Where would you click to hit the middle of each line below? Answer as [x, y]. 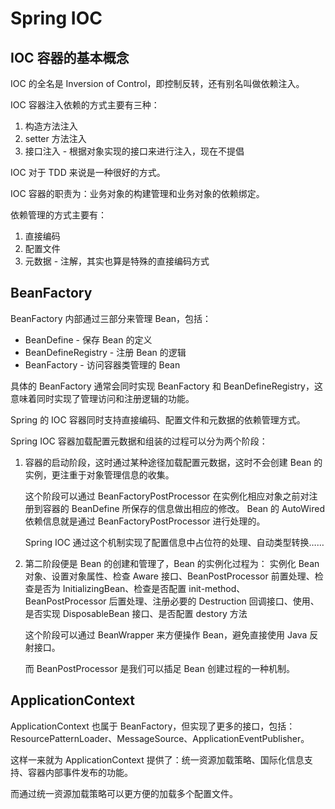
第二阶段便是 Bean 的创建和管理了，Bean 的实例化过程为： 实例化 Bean [172, 563]
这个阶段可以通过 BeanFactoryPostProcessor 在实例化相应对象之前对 [167, 496]
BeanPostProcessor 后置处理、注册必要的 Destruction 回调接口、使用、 [172, 601]
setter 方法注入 [55, 138]
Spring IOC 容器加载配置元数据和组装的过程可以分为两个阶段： [139, 441]
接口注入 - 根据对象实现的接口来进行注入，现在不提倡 [134, 151]
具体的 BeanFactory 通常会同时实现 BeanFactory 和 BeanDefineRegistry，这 [166, 386]
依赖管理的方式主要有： [58, 215]
